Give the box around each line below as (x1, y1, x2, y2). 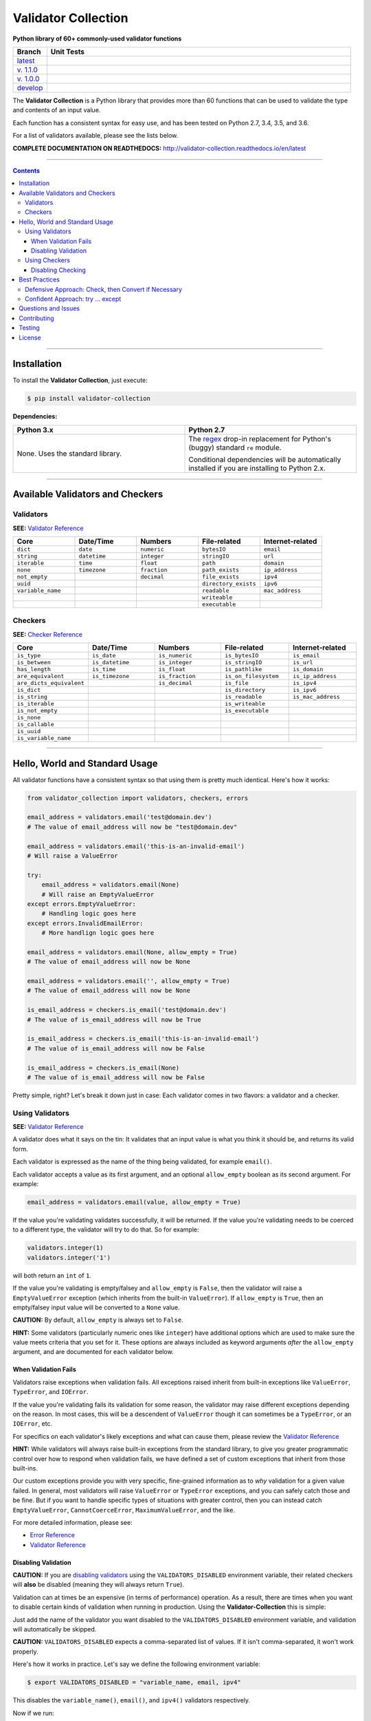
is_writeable (224, 700, 266, 708)
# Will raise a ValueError (27, 852, 118, 860)
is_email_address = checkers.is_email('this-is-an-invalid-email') (27, 1035, 260, 1043)
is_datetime (91, 659, 130, 666)
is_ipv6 (292, 686, 317, 694)
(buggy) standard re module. (188, 443, 282, 452)
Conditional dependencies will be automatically (188, 454, 341, 464)
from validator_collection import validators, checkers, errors (27, 794, 249, 802)
